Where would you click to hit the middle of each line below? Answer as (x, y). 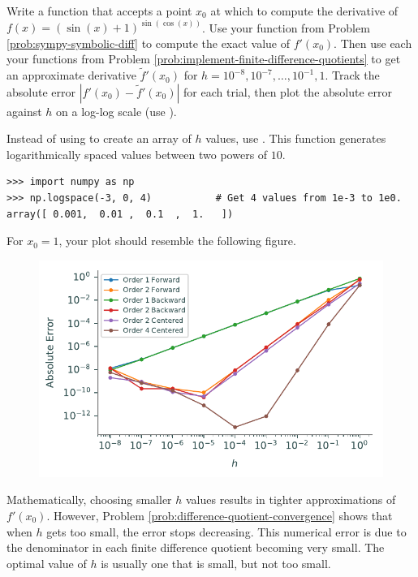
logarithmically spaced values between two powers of (137, 154)
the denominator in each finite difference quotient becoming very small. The (196, 547)
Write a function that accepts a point (99, 11)
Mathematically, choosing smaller (89, 499)
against (24, 111)
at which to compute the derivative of (304, 11)
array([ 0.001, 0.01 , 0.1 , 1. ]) (120, 214)
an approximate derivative (71, 75)
